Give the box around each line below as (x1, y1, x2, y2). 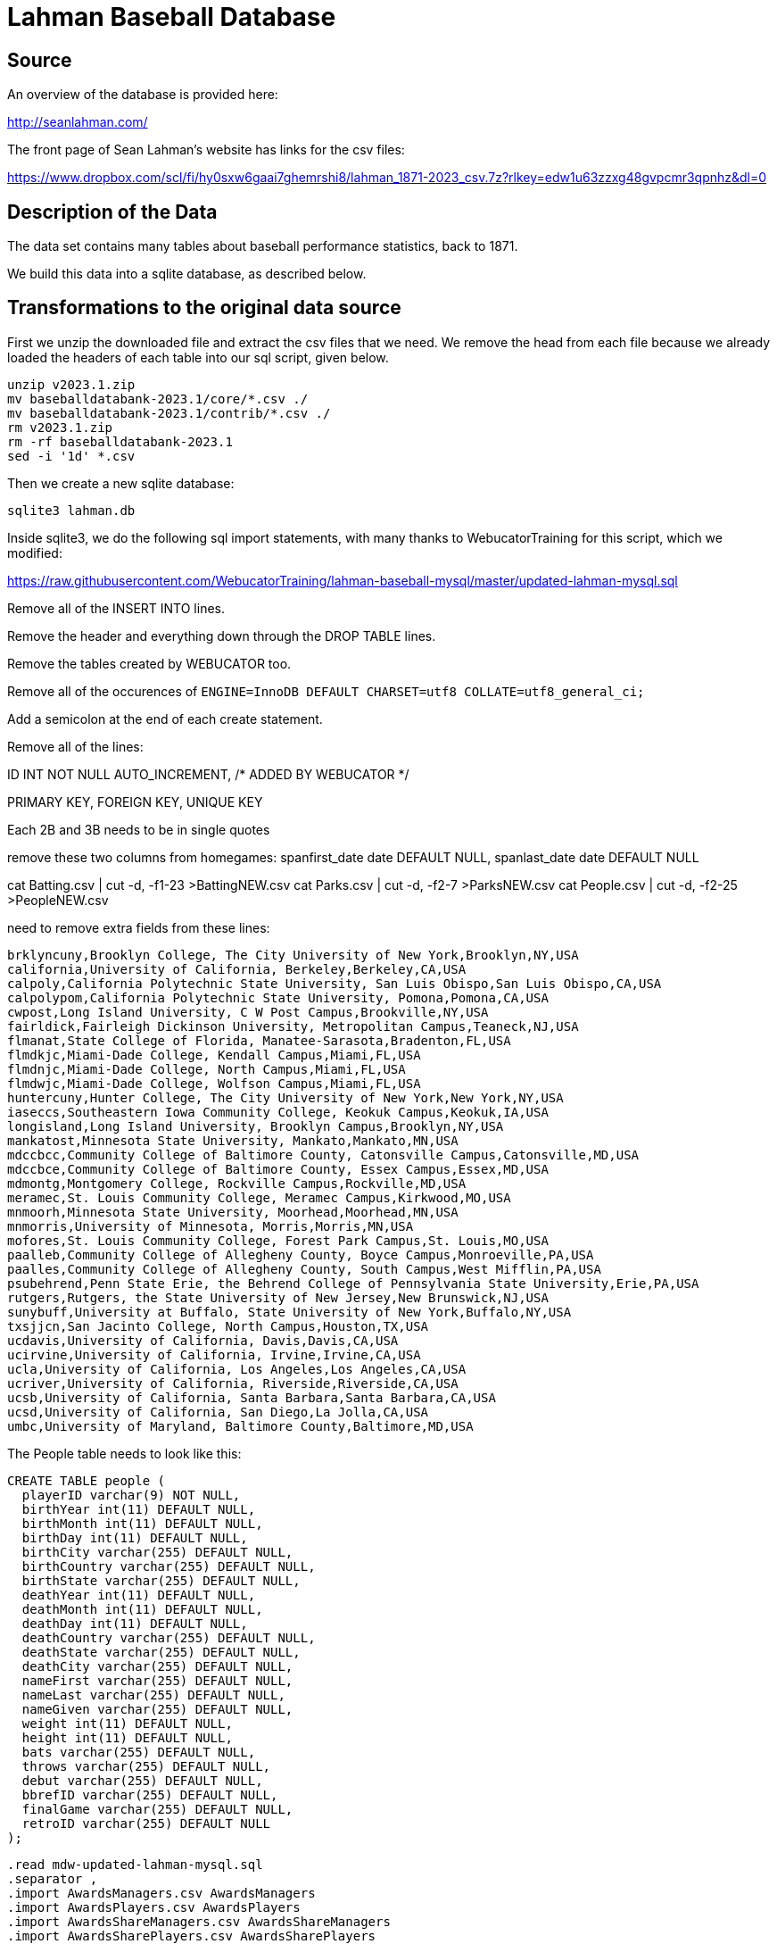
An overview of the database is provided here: (7, 87, 278, 103)
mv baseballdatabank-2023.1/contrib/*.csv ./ (7, 405, 331, 420)
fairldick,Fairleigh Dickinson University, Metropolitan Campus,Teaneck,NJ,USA (7, 1018, 579, 1034)
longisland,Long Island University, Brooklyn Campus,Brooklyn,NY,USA (7, 1118, 504, 1134)
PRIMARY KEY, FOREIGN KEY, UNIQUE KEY (7, 793, 263, 810)
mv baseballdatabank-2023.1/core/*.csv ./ (7, 391, 309, 406)
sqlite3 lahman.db (7, 503, 136, 518)
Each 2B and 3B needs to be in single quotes (7, 821, 270, 837)
